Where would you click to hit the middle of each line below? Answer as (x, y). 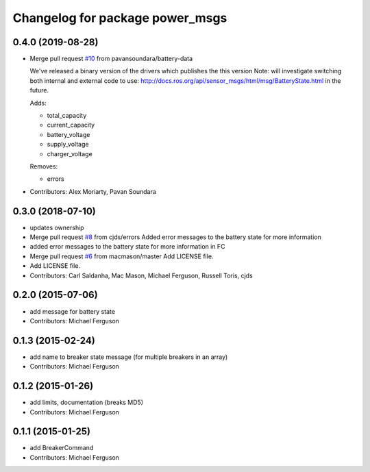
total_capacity (67, 116)
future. (39, 90)
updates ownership (57, 227)
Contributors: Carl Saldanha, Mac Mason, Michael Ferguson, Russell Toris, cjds (141, 275)
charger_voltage (70, 153)
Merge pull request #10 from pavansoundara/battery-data (111, 59)
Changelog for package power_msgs (120, 18)
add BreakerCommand (62, 448)
